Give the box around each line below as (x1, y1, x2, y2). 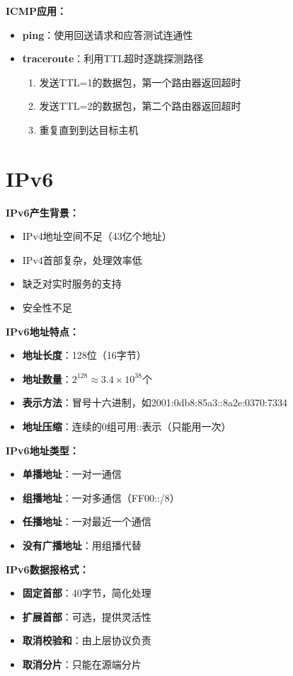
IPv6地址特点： (6, 323, 79, 338)
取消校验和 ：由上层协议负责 (22, 633, 151, 648)
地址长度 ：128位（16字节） (22, 348, 146, 362)
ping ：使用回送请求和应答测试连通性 (22, 27, 193, 42)
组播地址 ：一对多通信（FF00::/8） (22, 490, 180, 505)
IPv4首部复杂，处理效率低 (22, 252, 142, 267)
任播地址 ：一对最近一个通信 (22, 514, 151, 529)
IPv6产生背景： (6, 205, 79, 219)
